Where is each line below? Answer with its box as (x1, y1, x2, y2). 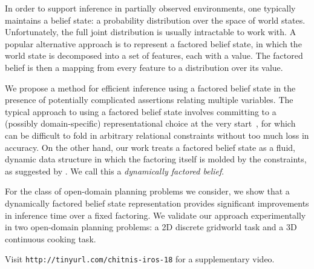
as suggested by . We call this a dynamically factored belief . (5, 164, 224, 177)
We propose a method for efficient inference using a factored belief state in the (5, 81, 296, 94)
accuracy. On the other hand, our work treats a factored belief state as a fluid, (5, 141, 295, 153)
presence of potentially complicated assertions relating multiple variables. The (5, 93, 293, 106)
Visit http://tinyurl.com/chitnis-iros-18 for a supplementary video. (5, 253, 275, 265)
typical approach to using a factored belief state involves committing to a (5, 105, 276, 118)
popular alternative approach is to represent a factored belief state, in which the (5, 37, 302, 50)
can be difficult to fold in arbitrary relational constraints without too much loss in (5, 128, 309, 141)
